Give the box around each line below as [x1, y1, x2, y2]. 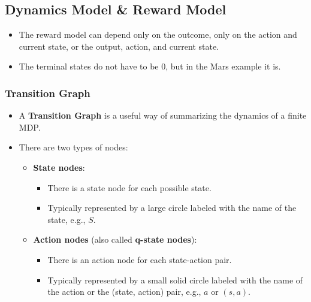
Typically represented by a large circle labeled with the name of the [47, 201, 297, 214]
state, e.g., [47, 213, 86, 225]
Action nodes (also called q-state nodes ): [33, 233, 197, 246]
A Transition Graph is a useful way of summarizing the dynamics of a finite [19, 109, 307, 122]
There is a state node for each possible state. [47, 181, 212, 194]
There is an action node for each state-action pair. [47, 253, 232, 265]
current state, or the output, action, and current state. [19, 40, 219, 52]
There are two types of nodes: [19, 141, 128, 153]
